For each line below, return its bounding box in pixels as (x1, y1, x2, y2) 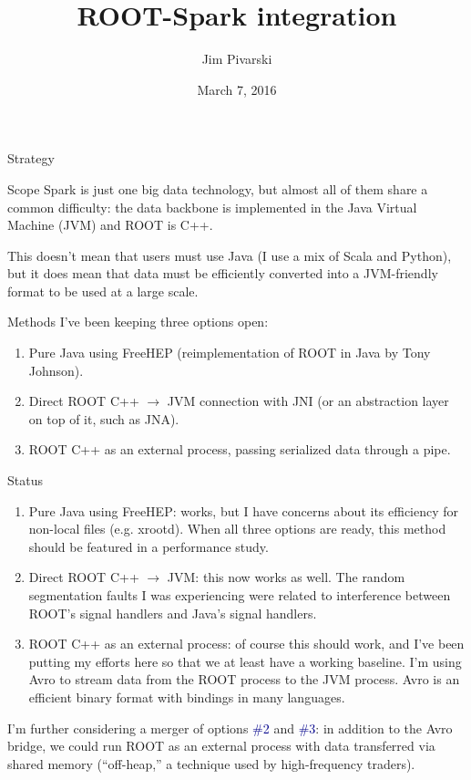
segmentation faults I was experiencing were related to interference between (28, 586, 451, 604)
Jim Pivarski (201, 49, 272, 68)
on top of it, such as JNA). (28, 409, 179, 428)
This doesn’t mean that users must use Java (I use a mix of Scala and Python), (7, 245, 452, 265)
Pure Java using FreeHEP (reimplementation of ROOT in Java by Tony (28, 343, 431, 362)
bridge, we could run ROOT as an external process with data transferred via (7, 736, 435, 755)
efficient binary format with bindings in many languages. (28, 687, 345, 706)
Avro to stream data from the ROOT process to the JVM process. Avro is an (28, 670, 460, 689)
